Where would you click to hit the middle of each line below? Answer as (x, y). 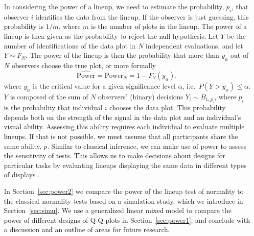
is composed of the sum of (49, 96)
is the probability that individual (53, 107)
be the (236, 35)
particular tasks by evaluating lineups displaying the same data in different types (125, 165)
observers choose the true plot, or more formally (84, 65)
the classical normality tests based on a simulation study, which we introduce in (124, 201)
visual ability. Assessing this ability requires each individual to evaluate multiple (124, 127)
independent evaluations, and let (194, 45)
